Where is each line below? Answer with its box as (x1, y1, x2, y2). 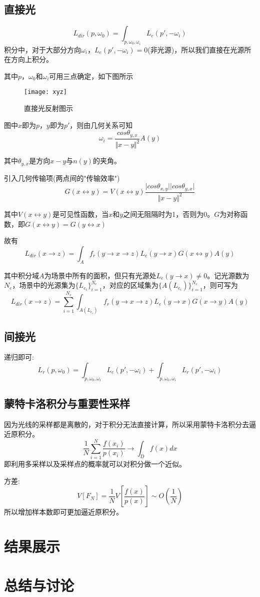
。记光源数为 (207, 270, 249, 280)
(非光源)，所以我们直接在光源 (147, 44, 244, 54)
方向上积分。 (10, 54, 53, 64)
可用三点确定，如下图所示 (49, 70, 133, 81)
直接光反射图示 (24, 103, 73, 113)
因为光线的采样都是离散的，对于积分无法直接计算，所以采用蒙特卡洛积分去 (4, 419, 249, 429)
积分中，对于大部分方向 (4, 44, 81, 54)
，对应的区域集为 (102, 280, 158, 290)
